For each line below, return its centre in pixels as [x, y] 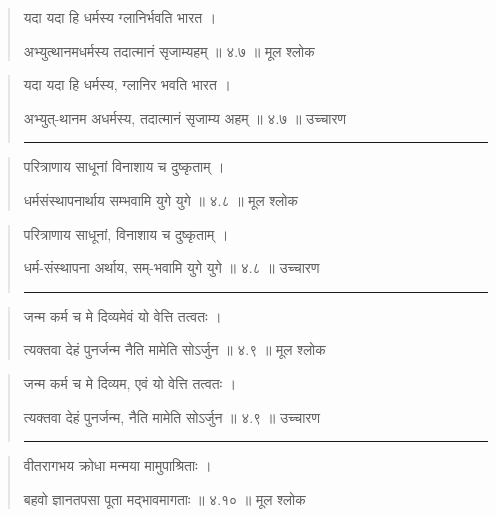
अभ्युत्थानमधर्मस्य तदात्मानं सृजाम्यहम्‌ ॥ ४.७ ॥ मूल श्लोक [169, 50]
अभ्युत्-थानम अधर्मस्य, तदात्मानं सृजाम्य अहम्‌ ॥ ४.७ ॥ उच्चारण [185, 117]
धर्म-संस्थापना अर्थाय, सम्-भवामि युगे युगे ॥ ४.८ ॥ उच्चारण [171, 267]
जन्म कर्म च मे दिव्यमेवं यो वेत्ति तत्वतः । [122, 315]
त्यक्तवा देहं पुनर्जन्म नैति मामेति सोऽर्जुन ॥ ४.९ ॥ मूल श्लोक [174, 349]
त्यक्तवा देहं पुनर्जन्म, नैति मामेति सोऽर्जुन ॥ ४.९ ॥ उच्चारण [171, 416]
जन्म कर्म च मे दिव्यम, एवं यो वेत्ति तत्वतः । [130, 382]
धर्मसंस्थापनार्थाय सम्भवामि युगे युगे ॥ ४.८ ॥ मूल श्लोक [160, 199]
